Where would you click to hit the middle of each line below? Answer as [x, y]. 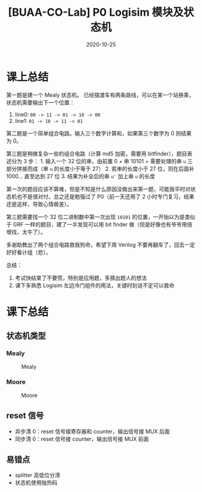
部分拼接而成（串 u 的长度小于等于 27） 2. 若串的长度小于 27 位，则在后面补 [100, 169]
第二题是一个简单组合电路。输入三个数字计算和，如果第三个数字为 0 [90, 133]
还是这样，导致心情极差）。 [39, 204]
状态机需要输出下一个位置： [41, 102]
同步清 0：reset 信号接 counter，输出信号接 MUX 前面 [82, 439]
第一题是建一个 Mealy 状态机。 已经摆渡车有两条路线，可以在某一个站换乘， [100, 95]
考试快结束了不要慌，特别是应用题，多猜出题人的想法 [81, 278]
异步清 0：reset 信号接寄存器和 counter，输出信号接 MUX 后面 [92, 431]
